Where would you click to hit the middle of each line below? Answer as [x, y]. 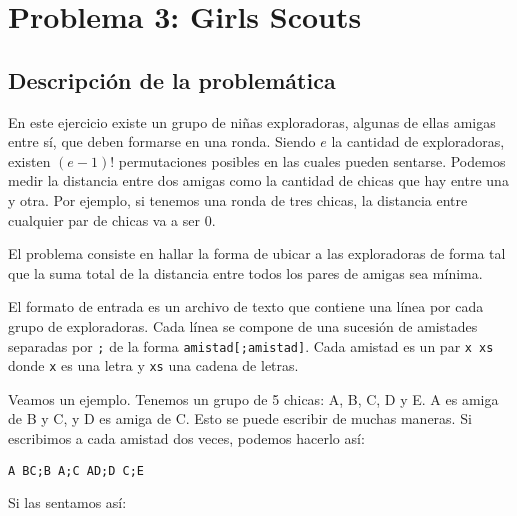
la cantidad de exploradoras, [418, 141]
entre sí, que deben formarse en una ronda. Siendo [162, 141]
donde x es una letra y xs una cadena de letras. [153, 365]
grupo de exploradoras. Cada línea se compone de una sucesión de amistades [243, 325]
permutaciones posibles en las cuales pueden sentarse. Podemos [312, 160]
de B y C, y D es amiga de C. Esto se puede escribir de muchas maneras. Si [240, 418]
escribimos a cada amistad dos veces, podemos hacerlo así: [186, 438]
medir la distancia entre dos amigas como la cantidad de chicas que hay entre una [258, 180]
